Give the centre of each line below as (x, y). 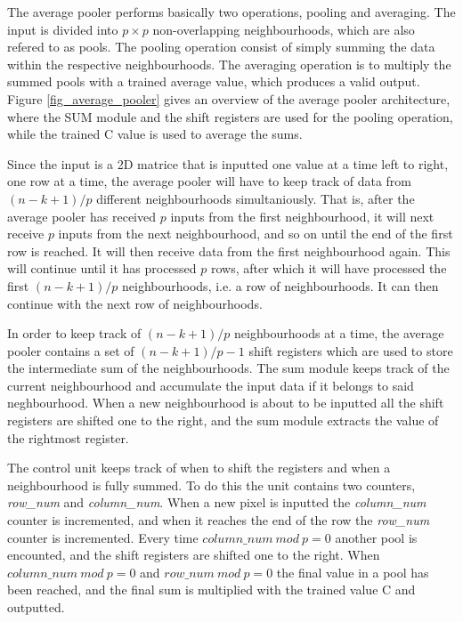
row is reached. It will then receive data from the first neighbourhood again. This (229, 250)
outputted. (36, 607)
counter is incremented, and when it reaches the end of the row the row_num (219, 520)
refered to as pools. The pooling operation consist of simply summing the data (221, 47)
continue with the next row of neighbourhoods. (135, 303)
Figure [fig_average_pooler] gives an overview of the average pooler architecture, (229, 98)
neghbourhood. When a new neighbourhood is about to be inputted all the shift (226, 403)
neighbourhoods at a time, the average (339, 333)
